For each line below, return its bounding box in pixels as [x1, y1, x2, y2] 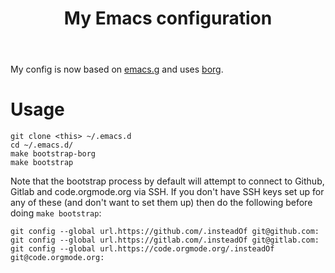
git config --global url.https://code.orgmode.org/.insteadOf [10, 244, 275, 254]
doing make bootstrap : [10, 207, 102, 219]
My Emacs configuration [63, 7, 273, 30]
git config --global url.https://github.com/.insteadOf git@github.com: [10, 227, 320, 237]
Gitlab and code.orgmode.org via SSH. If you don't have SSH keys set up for [10, 186, 325, 198]
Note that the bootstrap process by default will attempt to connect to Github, [10, 175, 325, 187]
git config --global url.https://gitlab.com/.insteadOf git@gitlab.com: [10, 235, 320, 246]
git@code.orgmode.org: [10, 253, 105, 263]
